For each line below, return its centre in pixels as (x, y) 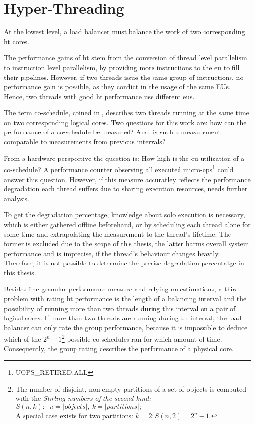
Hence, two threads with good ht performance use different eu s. (99, 96)
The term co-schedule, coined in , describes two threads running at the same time (127, 113)
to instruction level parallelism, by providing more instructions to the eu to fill (122, 67)
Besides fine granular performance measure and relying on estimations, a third (122, 289)
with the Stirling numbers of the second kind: (83, 398)
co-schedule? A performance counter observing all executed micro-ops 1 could (119, 169)
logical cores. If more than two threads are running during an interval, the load (123, 318)
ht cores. (17, 41)
